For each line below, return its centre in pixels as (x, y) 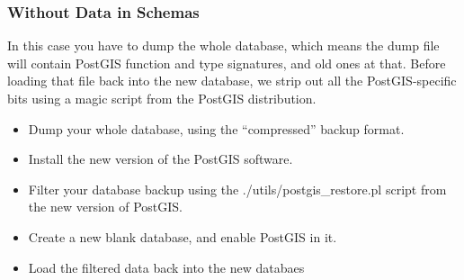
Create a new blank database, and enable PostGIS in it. (183, 236)
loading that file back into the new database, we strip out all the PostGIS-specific (232, 81)
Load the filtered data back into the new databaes (166, 267)
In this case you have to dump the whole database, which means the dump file (223, 45)
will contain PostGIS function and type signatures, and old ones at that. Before (227, 63)
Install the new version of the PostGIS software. (161, 159)
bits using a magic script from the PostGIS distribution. (162, 98)
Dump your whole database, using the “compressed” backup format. (216, 128)
